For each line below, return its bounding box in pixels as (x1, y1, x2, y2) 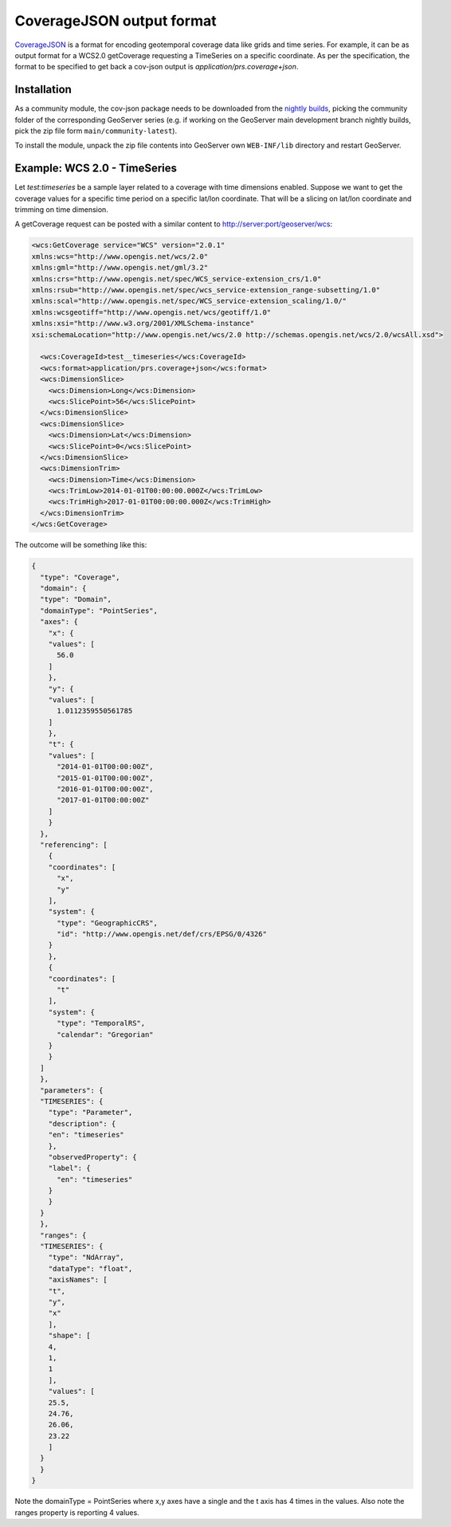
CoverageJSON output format (14, 12, 217, 29)
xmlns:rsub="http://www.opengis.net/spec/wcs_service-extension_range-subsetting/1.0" (31, 285, 381, 295)
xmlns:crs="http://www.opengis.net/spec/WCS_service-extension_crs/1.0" (31, 274, 322, 283)
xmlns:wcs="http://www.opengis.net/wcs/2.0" (31, 252, 209, 261)
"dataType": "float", (48, 1264, 133, 1273)
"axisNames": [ (48, 1275, 108, 1285)
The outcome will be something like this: (14, 540, 147, 550)
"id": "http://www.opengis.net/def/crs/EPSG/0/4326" (57, 929, 267, 939)
